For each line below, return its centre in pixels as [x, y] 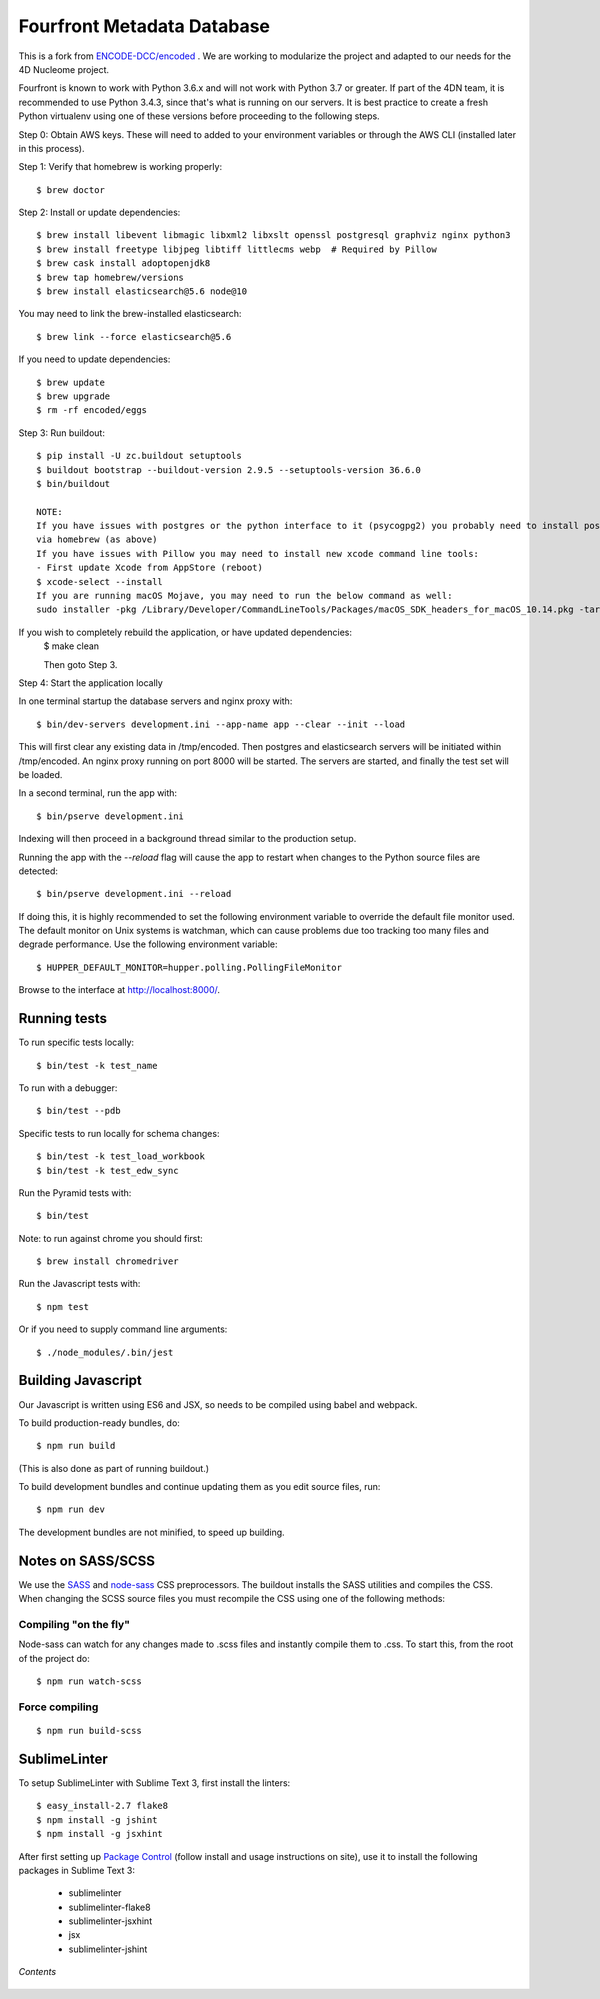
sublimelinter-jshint [108, 1949]
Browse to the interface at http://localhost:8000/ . [119, 990]
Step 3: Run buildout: [61, 432]
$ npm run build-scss [89, 1731]
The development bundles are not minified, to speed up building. [151, 1532]
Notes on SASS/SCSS [86, 1560]
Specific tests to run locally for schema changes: [119, 1133]
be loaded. [40, 774]
